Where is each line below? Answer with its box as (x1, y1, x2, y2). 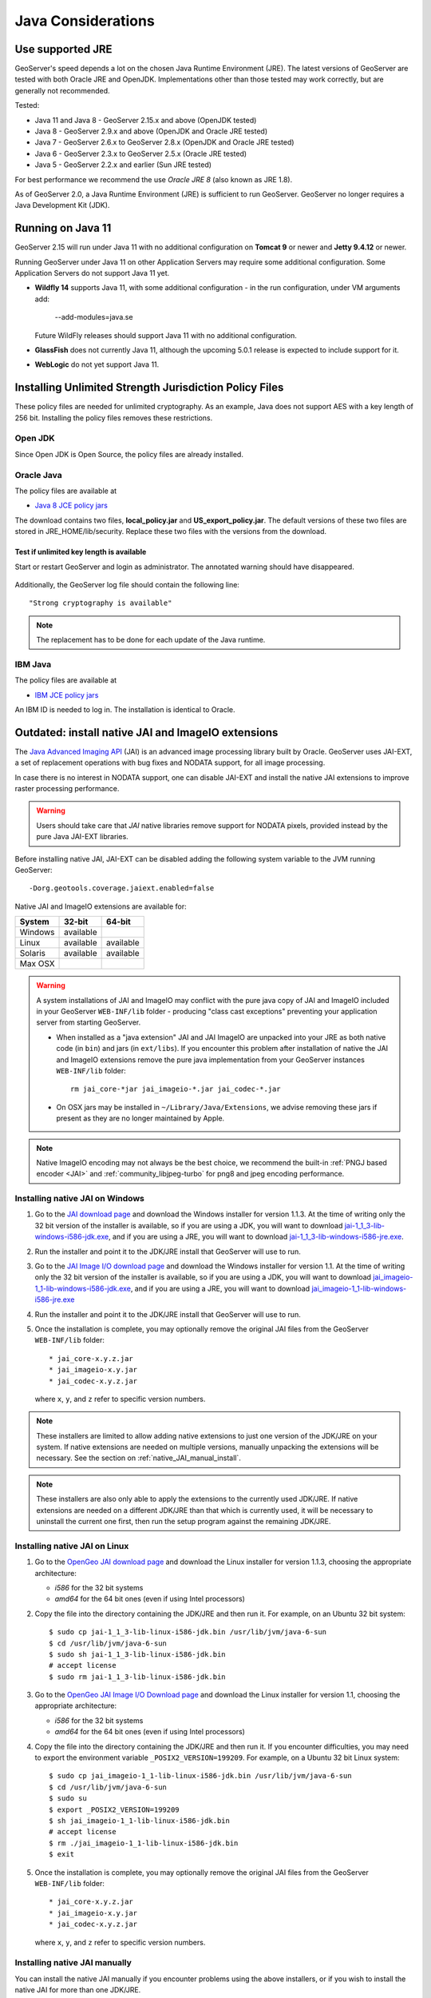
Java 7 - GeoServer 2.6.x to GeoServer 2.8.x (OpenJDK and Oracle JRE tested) (34, 137, 295, 147)
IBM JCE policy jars (34, 690, 99, 699)
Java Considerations (14, 12, 155, 30)
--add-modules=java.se (54, 312, 133, 322)
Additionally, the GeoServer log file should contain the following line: (14, 579, 239, 589)
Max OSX (19, 958, 55, 969)
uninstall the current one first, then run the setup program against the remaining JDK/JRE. (36, 1517, 331, 1526)
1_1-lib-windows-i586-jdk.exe (34, 1284, 132, 1293)
